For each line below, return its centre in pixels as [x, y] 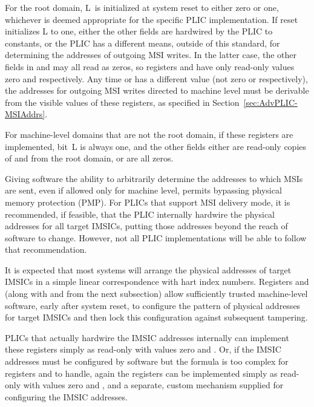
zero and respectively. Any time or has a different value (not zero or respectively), [156, 78]
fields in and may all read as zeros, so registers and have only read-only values [150, 66]
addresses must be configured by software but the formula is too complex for [147, 361]
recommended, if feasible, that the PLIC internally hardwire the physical [140, 214]
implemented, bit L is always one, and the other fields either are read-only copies [156, 146]
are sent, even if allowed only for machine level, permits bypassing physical [143, 190]
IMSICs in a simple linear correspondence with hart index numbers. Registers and [157, 282]
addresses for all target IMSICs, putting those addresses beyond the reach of [146, 226]
